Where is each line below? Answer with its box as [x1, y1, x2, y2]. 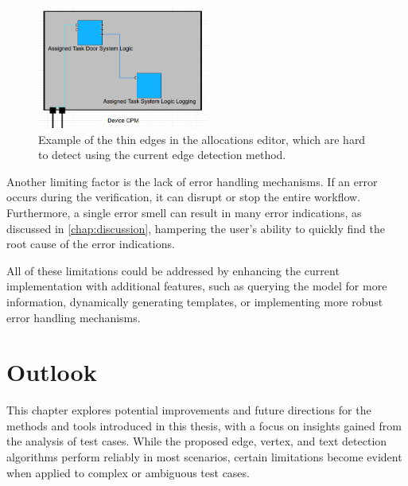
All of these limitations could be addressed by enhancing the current [6, 262, 340, 278]
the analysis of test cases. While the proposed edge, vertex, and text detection [6, 433, 387, 449]
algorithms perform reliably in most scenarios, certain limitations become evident [6, 449, 402, 465]
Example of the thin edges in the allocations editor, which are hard [38, 130, 366, 147]
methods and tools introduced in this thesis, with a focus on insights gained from [6, 417, 402, 434]
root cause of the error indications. [6, 235, 175, 252]
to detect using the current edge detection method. [38, 146, 286, 163]
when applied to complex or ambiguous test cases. [6, 464, 250, 480]
